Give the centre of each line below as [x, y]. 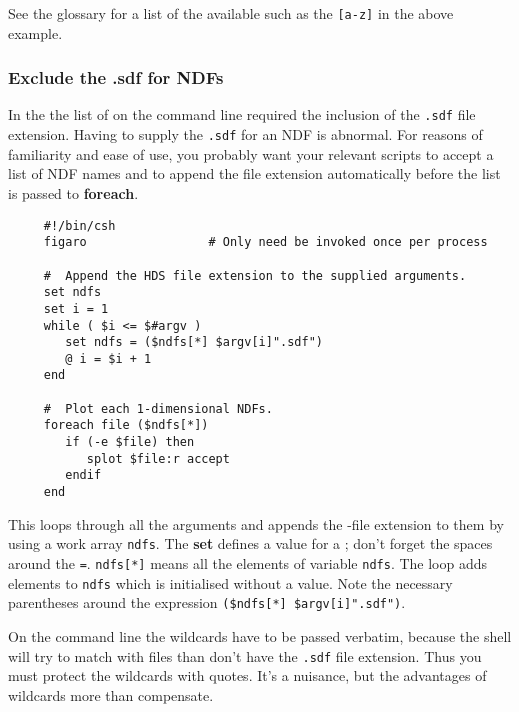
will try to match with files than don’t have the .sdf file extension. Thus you [245, 655]
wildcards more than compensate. [111, 694]
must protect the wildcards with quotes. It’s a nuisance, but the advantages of [247, 675]
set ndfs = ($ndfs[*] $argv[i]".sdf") [194, 342]
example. [35, 32]
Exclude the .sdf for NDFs [116, 77]
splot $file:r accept [158, 458]
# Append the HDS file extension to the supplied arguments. [255, 275]
